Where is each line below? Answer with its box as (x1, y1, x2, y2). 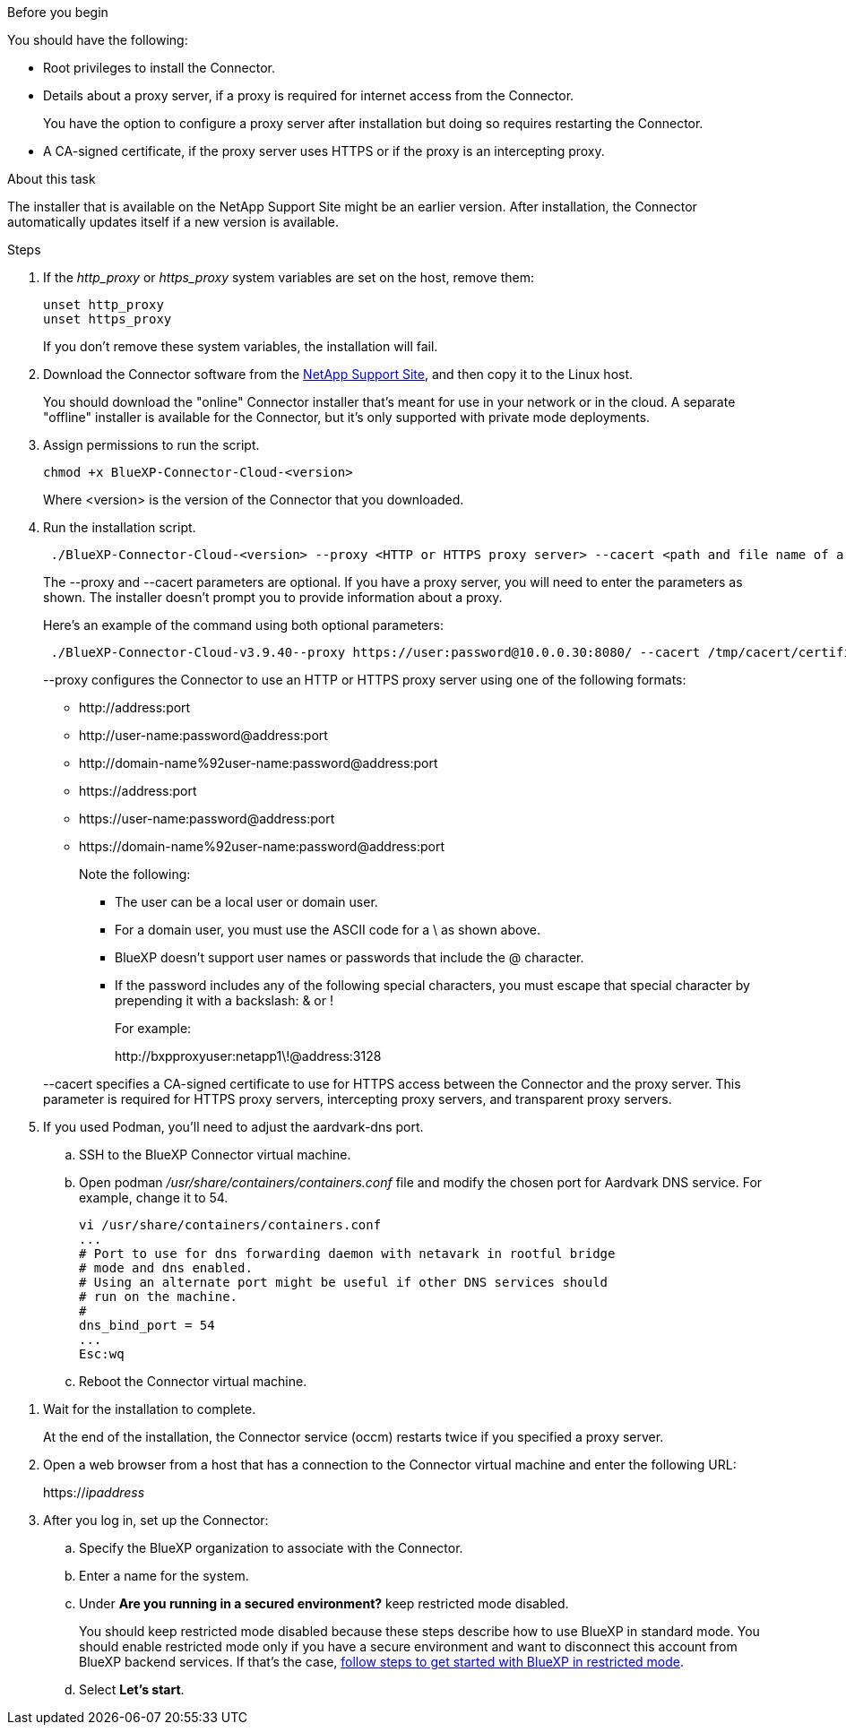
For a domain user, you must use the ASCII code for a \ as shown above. (115, 922, 540, 937)
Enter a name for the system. (79, 1568, 249, 1583)
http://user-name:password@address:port (79, 728, 328, 743)
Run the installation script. (43, 520, 196, 535)
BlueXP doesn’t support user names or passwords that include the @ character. (115, 950, 584, 965)
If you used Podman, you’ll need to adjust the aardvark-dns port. (43, 1119, 424, 1134)
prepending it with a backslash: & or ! (115, 993, 334, 1008)
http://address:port (79, 700, 191, 715)
